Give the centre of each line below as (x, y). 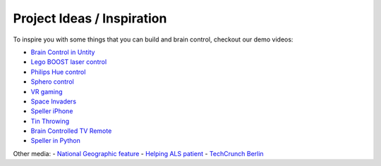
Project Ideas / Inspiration (90, 18)
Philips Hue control (58, 72)
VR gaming (47, 91)
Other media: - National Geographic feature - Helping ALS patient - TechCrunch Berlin (138, 153)
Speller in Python (56, 141)
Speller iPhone (52, 111)
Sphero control (52, 82)
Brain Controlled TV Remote (71, 131)
